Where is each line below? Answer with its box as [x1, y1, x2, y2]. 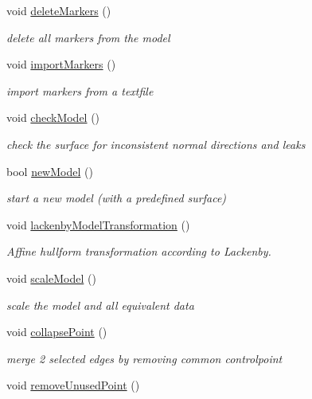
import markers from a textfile [6, 82, 154, 99]
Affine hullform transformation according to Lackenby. [6, 243, 271, 260]
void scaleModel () [6, 269, 96, 286]
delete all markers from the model [6, 29, 170, 45]
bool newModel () [6, 162, 93, 179]
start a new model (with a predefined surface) [6, 190, 227, 206]
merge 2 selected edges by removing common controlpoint [6, 350, 283, 366]
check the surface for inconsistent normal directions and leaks [6, 135, 306, 152]
